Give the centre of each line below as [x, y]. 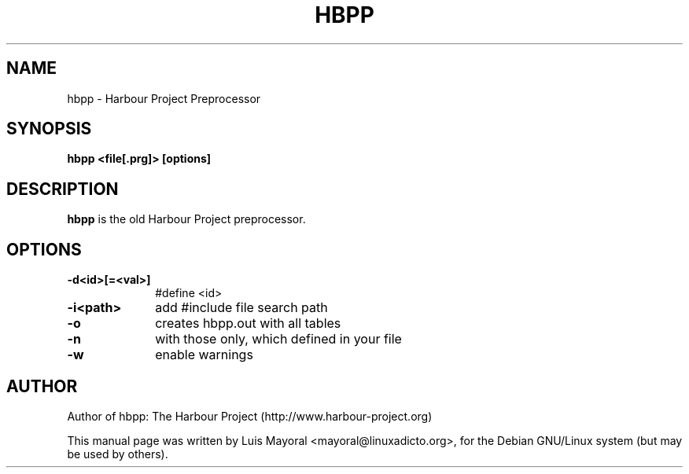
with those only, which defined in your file [278, 339]
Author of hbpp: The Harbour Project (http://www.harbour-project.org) [250, 416]
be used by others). [118, 454]
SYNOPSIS [49, 129]
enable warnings [204, 355]
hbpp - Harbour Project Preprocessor [164, 98]
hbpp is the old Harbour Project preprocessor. [186, 219]
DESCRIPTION [63, 189]
